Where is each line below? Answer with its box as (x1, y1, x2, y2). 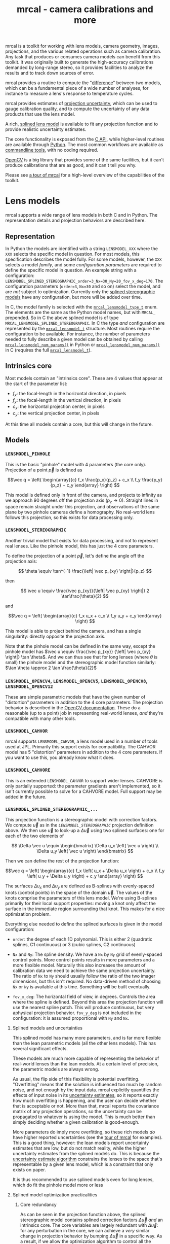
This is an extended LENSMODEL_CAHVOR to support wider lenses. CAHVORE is (5, 777, 163, 783)
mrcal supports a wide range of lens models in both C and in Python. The (5, 212, 158, 218)
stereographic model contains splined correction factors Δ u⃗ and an (20, 1217, 163, 1223)
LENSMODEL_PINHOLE (5, 451, 51, 457)
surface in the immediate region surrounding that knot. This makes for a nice (5, 906, 165, 912)
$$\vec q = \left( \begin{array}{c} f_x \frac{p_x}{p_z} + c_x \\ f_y (7, 476, 141, 482)
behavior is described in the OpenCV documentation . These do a (5, 705, 141, 711)
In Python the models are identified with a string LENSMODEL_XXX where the (5, 245, 158, 252)
